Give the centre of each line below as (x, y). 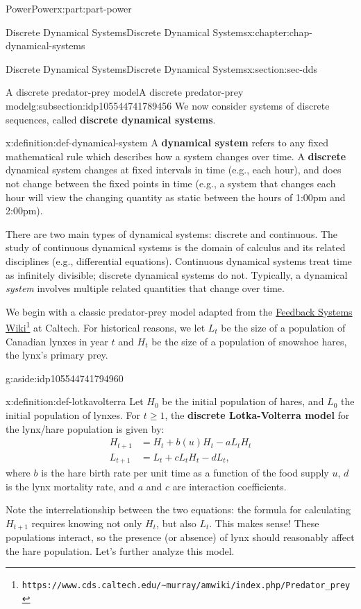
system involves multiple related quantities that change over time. (145, 288)
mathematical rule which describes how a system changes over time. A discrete (176, 156)
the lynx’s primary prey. (57, 355)
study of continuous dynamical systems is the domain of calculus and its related (176, 247)
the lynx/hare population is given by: (85, 428)
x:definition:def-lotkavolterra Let (75, 401)
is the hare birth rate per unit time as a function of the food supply (185, 473)
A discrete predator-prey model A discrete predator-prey (125, 92)
